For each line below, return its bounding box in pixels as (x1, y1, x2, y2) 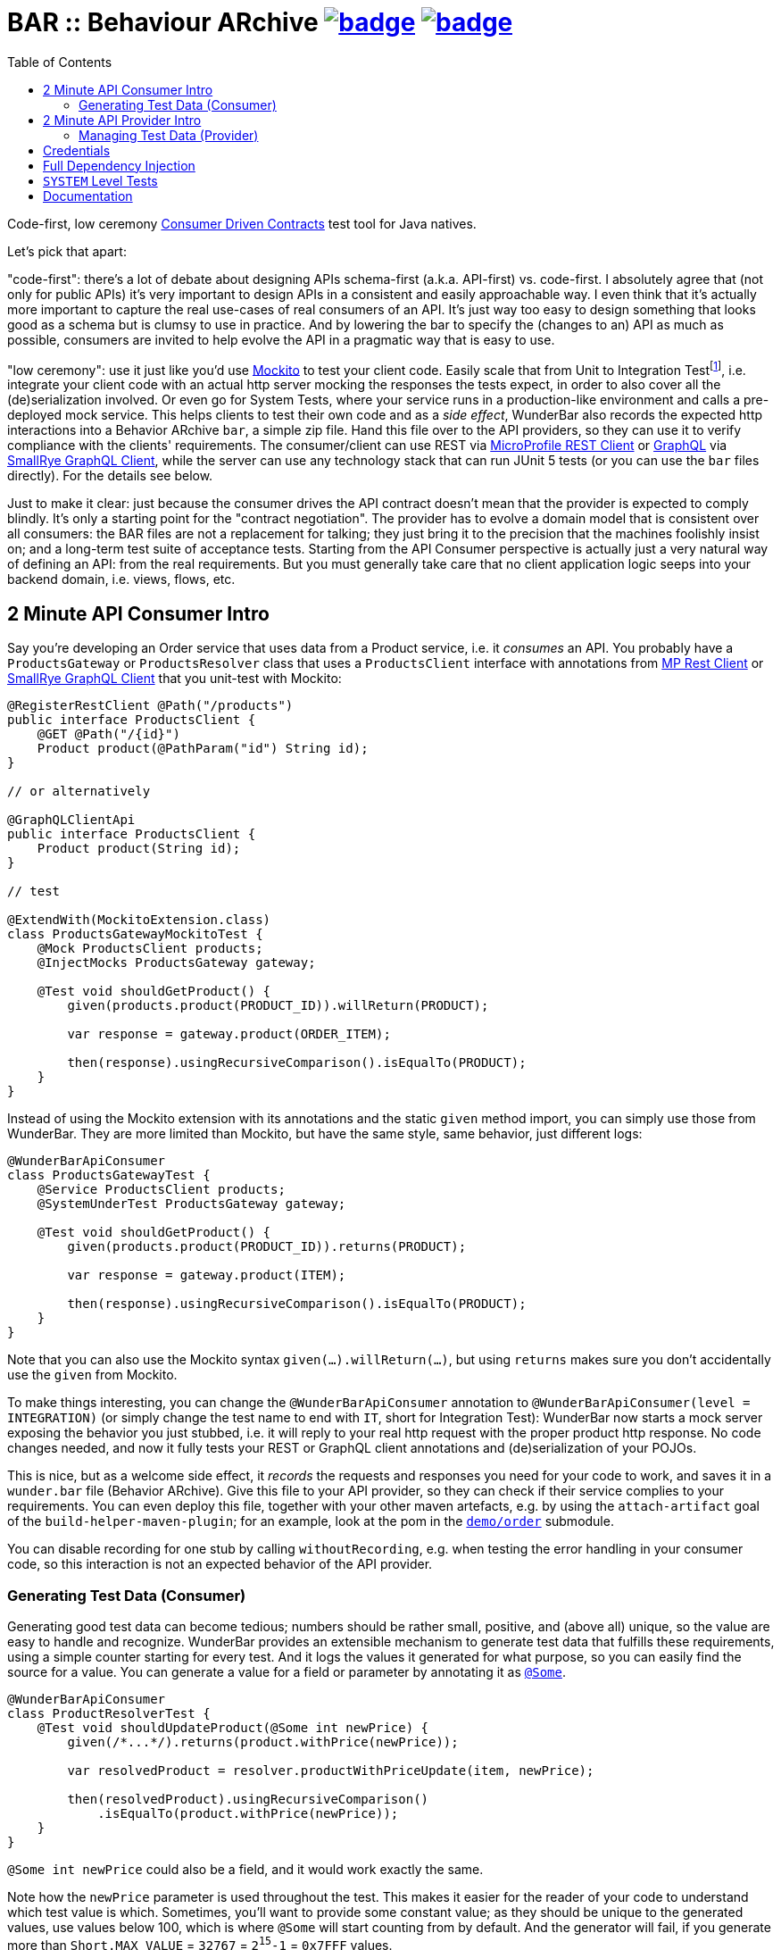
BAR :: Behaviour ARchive (7, 7, 319, 37)
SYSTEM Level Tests (43, 172, 158, 188)
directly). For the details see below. (7, 468, 213, 484)
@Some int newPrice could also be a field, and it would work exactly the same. (7, 1862, 484, 1877)
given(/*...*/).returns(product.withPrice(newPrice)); (67, 1735, 459, 1749)
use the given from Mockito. (7, 1367, 178, 1383)
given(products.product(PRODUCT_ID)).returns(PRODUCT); (67, 1239, 467, 1254)
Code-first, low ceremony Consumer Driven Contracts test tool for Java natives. (7, 215, 477, 231)
